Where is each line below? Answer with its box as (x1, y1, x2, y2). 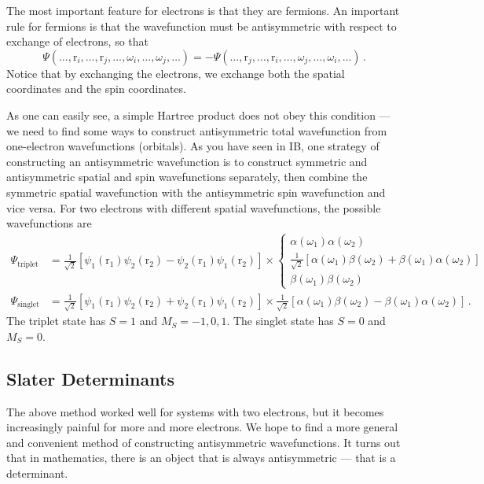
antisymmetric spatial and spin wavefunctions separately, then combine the (6, 168, 368, 185)
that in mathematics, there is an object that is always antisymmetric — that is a (6, 449, 396, 466)
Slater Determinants (6, 366, 174, 390)
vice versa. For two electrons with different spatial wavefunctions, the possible (6, 199, 381, 216)
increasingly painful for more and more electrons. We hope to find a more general (6, 419, 398, 435)
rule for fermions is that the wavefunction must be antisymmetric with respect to (6, 17, 397, 34)
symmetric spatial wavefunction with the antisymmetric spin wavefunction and (6, 183, 386, 200)
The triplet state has (6, 312, 106, 329)
